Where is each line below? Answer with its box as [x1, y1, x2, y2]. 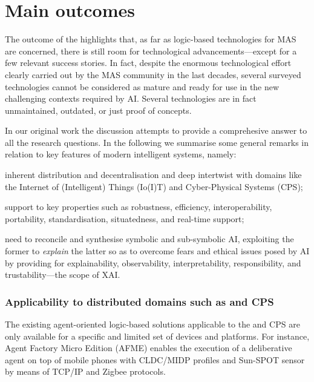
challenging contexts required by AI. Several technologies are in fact [5, 92, 257, 105]
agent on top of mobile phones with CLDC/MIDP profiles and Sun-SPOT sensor [5, 353, 305, 366]
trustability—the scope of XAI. [5, 268, 120, 281]
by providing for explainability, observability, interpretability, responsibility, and [5, 256, 301, 269]
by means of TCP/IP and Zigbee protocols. [5, 365, 166, 378]
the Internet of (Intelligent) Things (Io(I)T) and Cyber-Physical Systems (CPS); [5, 180, 303, 193]
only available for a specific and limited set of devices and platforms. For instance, [5, 329, 310, 342]
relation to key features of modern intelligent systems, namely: [5, 148, 237, 160]
